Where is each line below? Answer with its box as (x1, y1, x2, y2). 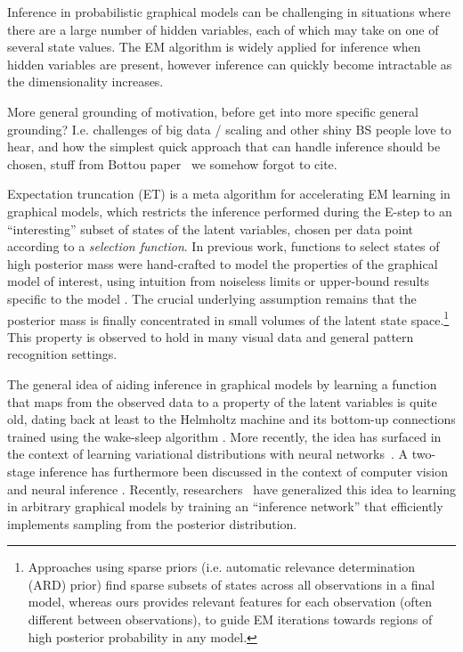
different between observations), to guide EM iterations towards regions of (28, 610, 433, 629)
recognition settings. (7, 345, 118, 363)
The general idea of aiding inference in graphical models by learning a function (7, 374, 437, 393)
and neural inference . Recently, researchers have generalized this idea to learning (7, 479, 456, 498)
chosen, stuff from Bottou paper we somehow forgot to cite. (7, 154, 337, 173)
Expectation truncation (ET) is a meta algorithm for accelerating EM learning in (7, 184, 451, 203)
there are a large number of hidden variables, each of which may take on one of (7, 20, 439, 38)
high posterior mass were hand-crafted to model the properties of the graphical (7, 254, 438, 273)
